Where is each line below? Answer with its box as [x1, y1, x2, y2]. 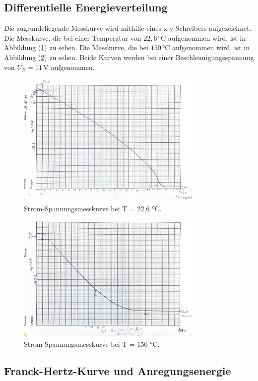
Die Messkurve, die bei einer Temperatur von [4, 32, 141, 43]
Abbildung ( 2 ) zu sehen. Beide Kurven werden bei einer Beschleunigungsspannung [4, 52, 254, 62]
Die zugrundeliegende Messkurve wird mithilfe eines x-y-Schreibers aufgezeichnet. [4, 23, 252, 33]
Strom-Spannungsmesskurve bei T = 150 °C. [24, 338, 160, 349]
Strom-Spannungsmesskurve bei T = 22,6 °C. [24, 203, 162, 214]
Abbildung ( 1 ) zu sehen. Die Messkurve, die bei [4, 42, 148, 53]
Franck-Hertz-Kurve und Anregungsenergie [4, 363, 231, 378]
